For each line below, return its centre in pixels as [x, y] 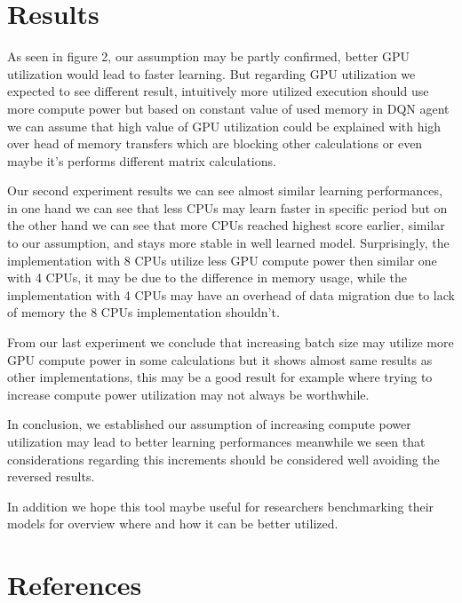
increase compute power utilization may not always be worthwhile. [188, 394]
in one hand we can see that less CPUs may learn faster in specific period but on [227, 207]
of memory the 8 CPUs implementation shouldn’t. [143, 312]
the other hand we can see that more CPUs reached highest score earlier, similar [226, 225]
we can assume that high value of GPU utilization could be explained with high [224, 126]
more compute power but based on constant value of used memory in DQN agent [228, 108]
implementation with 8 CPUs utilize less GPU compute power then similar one [222, 260]
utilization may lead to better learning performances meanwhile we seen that [216, 441]
